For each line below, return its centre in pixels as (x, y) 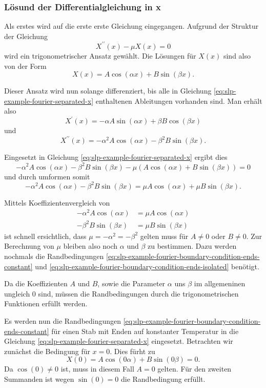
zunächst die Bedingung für (47, 351)
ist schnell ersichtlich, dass (45, 236)
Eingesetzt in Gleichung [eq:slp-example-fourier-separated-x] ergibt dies (116, 157)
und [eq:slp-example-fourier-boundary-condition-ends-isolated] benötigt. (147, 266)
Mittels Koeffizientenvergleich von (57, 202)
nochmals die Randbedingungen (54, 256)
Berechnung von (29, 246)
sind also (237, 55)
